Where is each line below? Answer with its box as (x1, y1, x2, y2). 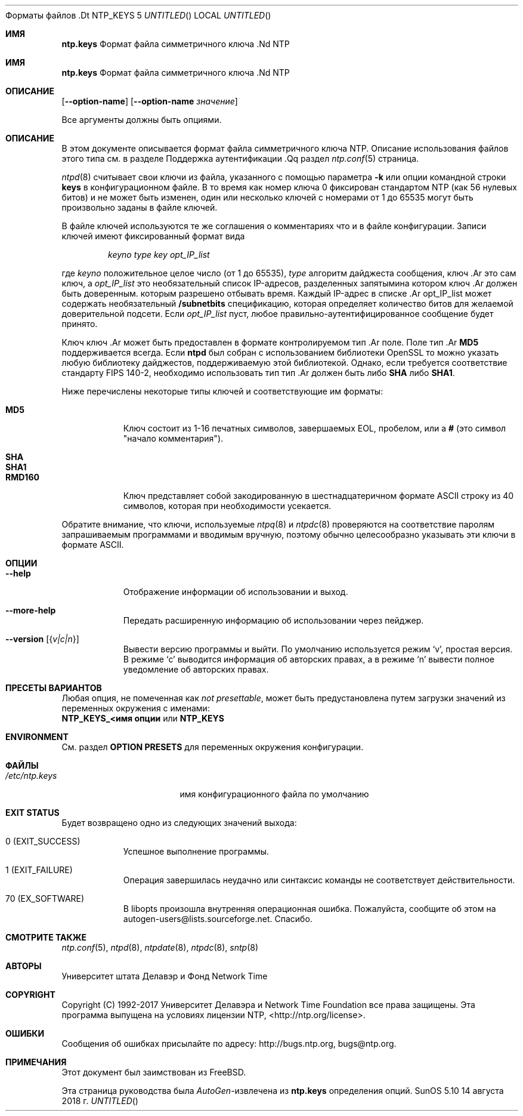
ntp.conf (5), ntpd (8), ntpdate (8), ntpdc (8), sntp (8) (61, 942, 258, 952)
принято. (61, 319, 98, 329)
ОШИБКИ (5, 1028, 45, 1038)
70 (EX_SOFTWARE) (5, 893, 85, 904)
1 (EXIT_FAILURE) (5, 865, 73, 875)
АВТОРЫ (5, 961, 42, 971)
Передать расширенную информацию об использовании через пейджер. (123, 615, 424, 625)
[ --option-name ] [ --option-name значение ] (61, 96, 238, 106)
